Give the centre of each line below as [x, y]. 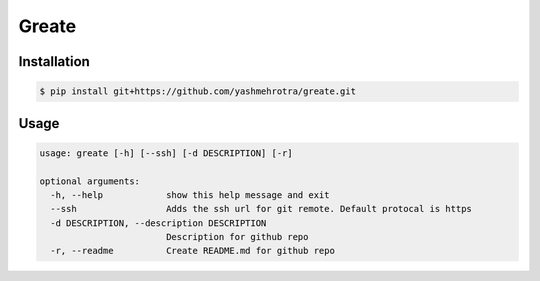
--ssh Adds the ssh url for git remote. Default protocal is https [261, 209]
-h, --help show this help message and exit [190, 194]
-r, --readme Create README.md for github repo [192, 251]
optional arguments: [89, 181]
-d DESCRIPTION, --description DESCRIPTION [158, 223]
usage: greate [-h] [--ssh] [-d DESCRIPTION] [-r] [166, 153]
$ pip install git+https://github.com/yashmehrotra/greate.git [198, 91]
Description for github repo [237, 237]
